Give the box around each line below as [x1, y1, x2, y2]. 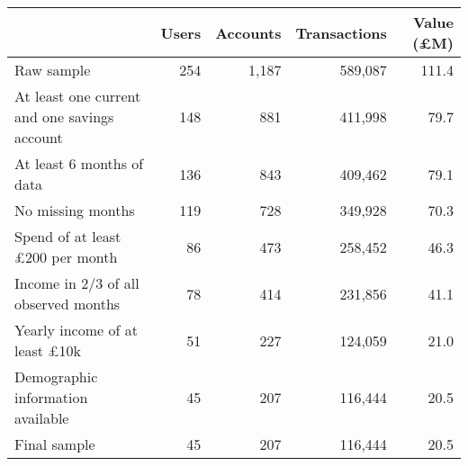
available [14, 408, 69, 428]
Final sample [14, 434, 95, 454]
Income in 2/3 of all [14, 273, 139, 293]
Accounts [215, 22, 282, 43]
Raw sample [14, 59, 91, 80]
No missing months [14, 200, 135, 220]
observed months [14, 293, 121, 314]
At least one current [14, 85, 141, 106]
